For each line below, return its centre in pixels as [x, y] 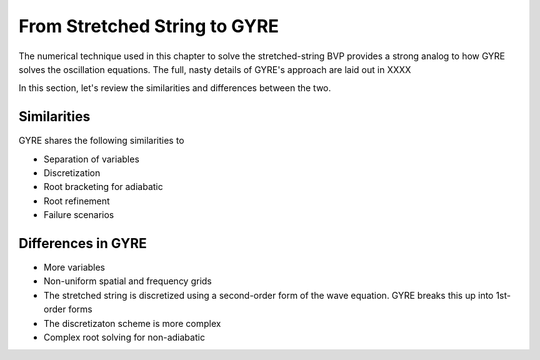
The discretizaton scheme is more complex [132, 323]
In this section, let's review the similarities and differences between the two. [175, 88]
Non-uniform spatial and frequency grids [127, 281]
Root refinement [76, 201]
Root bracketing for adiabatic [103, 187]
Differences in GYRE [82, 243]
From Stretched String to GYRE [149, 26]
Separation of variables [91, 159]
